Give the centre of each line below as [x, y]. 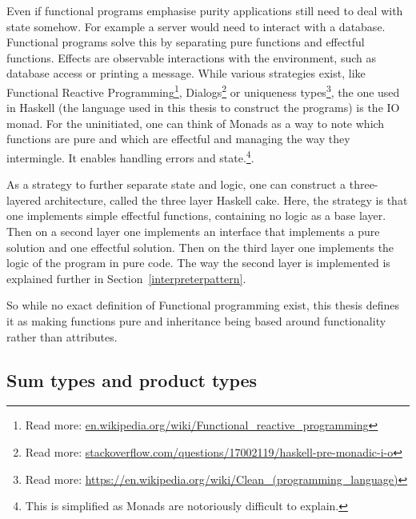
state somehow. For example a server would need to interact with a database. [196, 26]
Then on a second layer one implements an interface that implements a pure [193, 232]
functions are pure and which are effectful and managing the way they [178, 139]
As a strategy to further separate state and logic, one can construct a [176, 184]
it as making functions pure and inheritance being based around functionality [196, 321]
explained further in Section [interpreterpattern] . [126, 278]
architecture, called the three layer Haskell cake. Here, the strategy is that [226, 200]
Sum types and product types [132, 379]
